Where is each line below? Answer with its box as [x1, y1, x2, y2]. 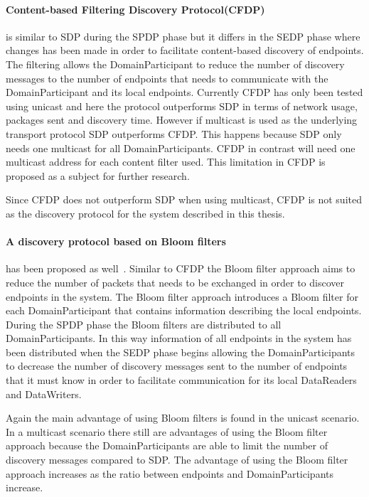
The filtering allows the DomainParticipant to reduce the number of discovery [6, 56, 345, 71]
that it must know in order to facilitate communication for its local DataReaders [6, 373, 357, 388]
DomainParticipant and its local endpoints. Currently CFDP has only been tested [6, 85, 363, 100]
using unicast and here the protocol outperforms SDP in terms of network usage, [6, 98, 358, 113]
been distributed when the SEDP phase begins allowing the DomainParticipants [6, 344, 355, 359]
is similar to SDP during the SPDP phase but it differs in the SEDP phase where [6, 28, 360, 43]
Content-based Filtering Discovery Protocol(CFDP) [6, 1, 265, 16]
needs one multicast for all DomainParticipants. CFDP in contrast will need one [6, 140, 355, 155]
